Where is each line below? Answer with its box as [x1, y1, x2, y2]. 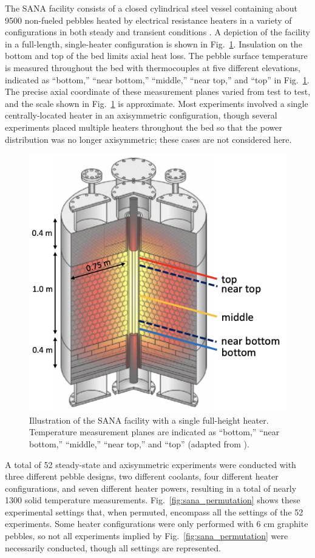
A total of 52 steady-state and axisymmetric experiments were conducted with [5, 458, 296, 470]
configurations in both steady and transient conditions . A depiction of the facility [5, 26, 310, 38]
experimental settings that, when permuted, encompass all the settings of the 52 [5, 505, 303, 518]
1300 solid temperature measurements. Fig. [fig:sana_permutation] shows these [5, 494, 300, 506]
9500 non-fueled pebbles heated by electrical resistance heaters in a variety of [5, 13, 292, 26]
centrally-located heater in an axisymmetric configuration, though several [5, 109, 277, 122]
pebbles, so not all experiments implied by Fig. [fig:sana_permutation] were [5, 529, 288, 542]
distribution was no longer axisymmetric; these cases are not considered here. [5, 133, 292, 145]
